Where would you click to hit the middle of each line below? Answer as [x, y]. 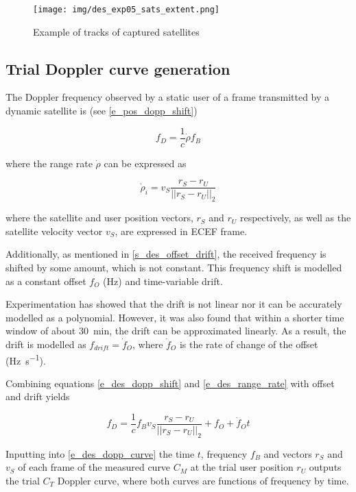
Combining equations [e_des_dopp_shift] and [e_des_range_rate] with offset [170, 383]
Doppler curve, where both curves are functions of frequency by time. [203, 480]
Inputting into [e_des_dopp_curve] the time [100, 453]
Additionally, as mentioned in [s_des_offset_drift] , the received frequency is [166, 254]
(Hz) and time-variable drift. [163, 281]
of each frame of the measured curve [94, 467]
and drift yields [38, 396]
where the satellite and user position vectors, [99, 218]
